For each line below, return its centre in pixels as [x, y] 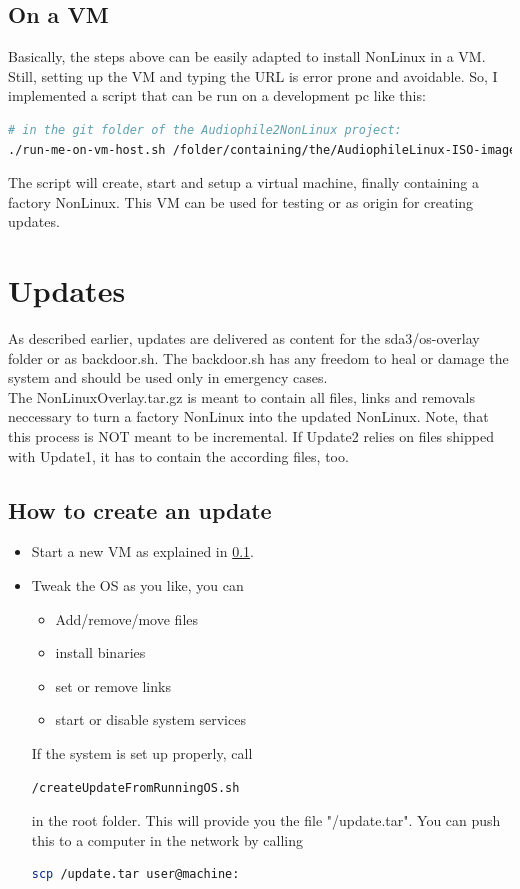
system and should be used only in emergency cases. [168, 377]
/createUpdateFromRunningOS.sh [135, 787]
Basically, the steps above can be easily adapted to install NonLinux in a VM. [247, 56]
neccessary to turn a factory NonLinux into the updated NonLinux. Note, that [248, 416]
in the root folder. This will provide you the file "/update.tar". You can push [266, 820]
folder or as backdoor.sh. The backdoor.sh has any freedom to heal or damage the [258, 357]
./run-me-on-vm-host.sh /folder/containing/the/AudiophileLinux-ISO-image [262, 149]
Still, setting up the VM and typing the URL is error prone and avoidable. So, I [253, 75]
